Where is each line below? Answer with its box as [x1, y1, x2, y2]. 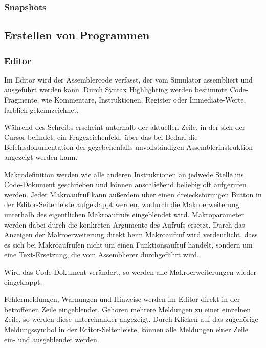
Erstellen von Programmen [4, 27, 150, 43]
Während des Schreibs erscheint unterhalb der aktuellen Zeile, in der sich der [4, 121, 246, 132]
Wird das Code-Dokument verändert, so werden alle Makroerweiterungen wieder [4, 266, 256, 277]
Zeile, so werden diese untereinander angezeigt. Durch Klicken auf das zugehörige [4, 314, 258, 324]
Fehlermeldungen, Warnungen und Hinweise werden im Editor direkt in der [4, 294, 240, 304]
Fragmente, [4, 94, 39, 105]
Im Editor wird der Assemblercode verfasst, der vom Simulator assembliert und [4, 74, 253, 85]
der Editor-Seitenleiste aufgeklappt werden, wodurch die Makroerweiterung [4, 199, 239, 210]
